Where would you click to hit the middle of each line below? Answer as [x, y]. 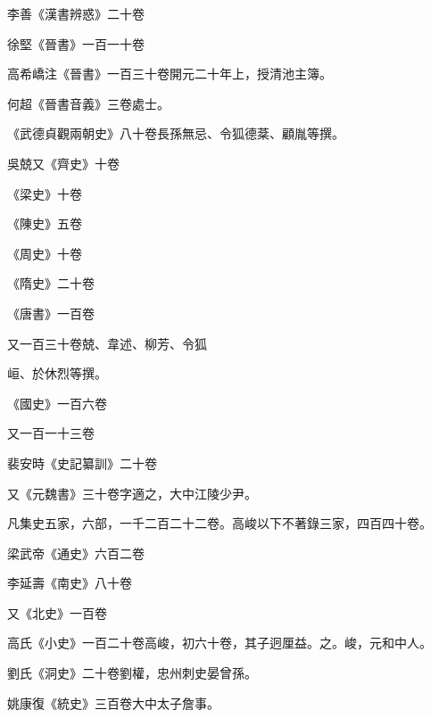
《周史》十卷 [45, 253]
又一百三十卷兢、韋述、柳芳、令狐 [107, 343]
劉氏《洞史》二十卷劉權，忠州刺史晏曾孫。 [132, 673]
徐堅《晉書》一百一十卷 [76, 43]
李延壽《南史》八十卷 [70, 583]
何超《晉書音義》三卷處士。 [88, 103]
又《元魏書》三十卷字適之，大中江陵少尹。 [132, 493]
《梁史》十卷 [45, 193]
